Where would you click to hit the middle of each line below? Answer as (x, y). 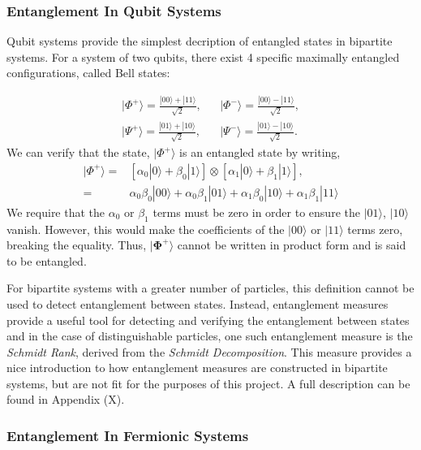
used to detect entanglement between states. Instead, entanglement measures (198, 303)
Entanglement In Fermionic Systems (128, 435)
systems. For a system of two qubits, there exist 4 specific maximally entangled (203, 56)
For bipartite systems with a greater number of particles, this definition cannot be (210, 288)
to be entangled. (47, 260)
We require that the (56, 212)
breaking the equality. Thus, (77, 245)
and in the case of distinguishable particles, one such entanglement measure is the (210, 336)
